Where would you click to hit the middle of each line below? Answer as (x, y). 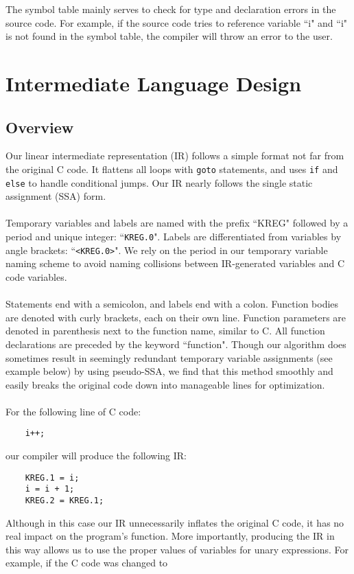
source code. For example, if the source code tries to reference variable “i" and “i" (177, 22)
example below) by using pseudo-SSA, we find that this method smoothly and (169, 371)
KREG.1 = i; (52, 478)
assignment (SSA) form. (56, 196)
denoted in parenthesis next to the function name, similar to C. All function (165, 331)
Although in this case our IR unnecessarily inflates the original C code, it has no (175, 522)
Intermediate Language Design (154, 83)
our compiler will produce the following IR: (96, 456)
